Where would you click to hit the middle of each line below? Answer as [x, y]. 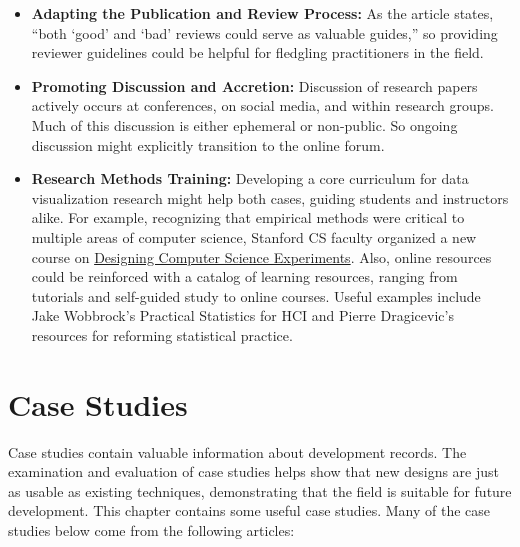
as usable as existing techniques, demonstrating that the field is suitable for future [260, 490]
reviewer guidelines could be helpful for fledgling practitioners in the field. [257, 52]
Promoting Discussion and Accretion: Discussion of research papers [254, 85]
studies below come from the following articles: [151, 530]
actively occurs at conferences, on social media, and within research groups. [262, 105]
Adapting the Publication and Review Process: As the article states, [262, 13]
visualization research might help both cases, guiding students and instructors [270, 197]
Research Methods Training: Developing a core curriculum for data [250, 178]
